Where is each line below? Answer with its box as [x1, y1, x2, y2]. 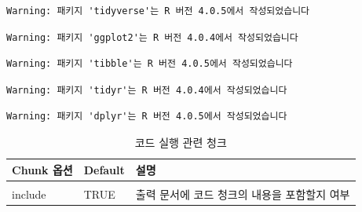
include [12, 185, 46, 202]
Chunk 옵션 [12, 161, 73, 177]
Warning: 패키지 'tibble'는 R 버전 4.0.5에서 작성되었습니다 [6, 58, 293, 70]
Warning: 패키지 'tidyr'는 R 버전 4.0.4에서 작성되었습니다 [6, 84, 287, 96]
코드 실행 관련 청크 [134, 133, 227, 150]
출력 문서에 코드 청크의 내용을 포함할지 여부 [135, 185, 350, 202]
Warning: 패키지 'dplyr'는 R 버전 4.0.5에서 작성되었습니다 [6, 111, 287, 122]
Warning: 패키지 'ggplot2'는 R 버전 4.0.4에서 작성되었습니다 [6, 31, 298, 43]
